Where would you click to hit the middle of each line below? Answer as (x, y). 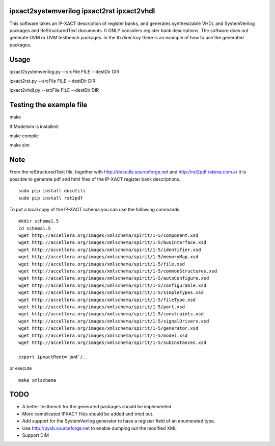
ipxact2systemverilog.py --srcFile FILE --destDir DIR (64, 71)
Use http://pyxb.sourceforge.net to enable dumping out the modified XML (99, 428)
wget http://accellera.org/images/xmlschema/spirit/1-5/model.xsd (103, 335)
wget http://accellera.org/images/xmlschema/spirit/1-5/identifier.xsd (110, 250)
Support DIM (36, 435)
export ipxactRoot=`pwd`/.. (53, 357)
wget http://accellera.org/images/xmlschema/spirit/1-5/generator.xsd (108, 328)
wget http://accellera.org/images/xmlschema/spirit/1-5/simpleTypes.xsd (111, 293)
